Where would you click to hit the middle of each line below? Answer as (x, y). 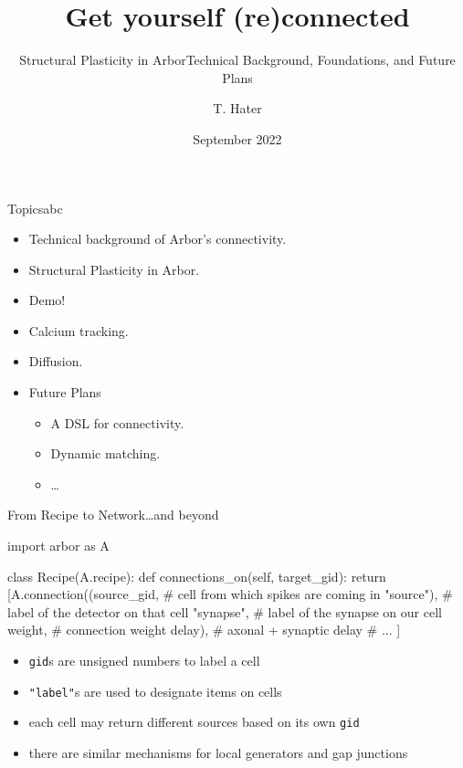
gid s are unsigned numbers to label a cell (144, 660)
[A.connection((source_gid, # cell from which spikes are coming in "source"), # (230, 594)
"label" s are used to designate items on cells (155, 691)
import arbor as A (58, 546)
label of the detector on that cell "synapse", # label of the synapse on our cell (225, 611)
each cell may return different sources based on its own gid (194, 722)
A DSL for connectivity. (117, 422)
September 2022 (237, 138)
